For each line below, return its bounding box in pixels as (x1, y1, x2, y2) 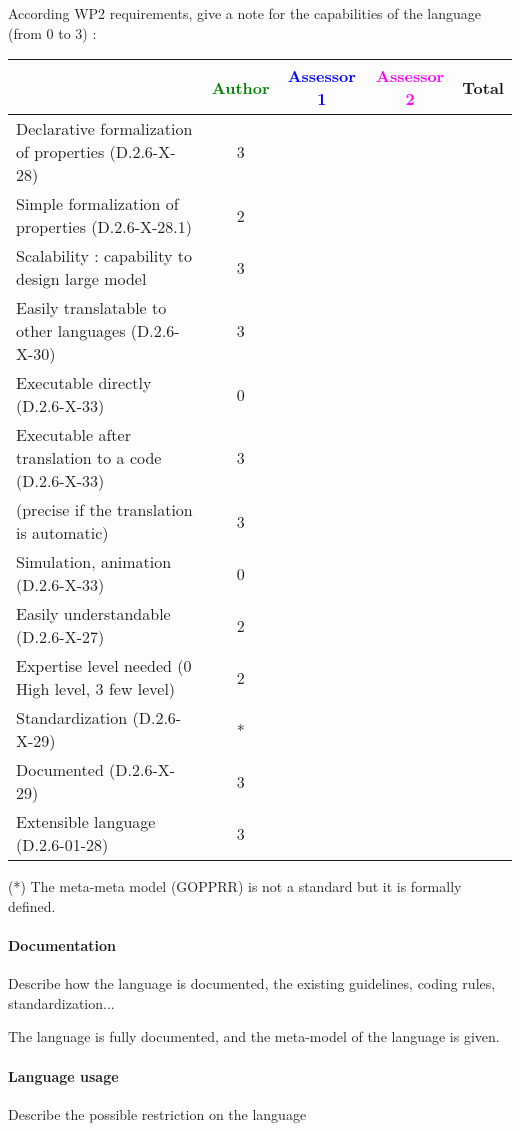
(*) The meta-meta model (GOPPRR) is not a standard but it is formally (8, 876, 462, 897)
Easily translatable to (16, 296, 167, 320)
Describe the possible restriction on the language (8, 1103, 307, 1124)
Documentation (8, 934, 117, 955)
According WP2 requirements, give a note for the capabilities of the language (8, 3, 482, 23)
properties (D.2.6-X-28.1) (16, 215, 192, 239)
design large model (16, 267, 147, 291)
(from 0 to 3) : (8, 22, 97, 43)
